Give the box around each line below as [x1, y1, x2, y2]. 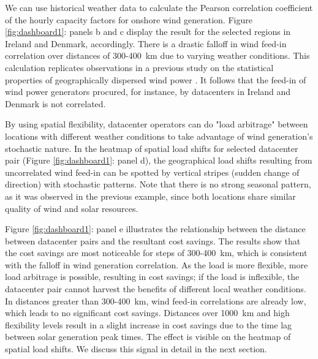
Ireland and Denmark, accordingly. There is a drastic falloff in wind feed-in [5, 37, 287, 50]
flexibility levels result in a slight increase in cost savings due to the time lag [5, 318, 292, 331]
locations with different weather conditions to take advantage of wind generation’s [5, 129, 313, 142]
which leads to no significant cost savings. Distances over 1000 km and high [5, 306, 290, 319]
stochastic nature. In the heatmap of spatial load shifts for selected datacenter [5, 142, 298, 154]
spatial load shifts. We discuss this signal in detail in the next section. [5, 342, 267, 355]
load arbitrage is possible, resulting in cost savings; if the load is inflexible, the [5, 270, 300, 283]
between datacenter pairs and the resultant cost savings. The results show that [5, 234, 301, 247]
